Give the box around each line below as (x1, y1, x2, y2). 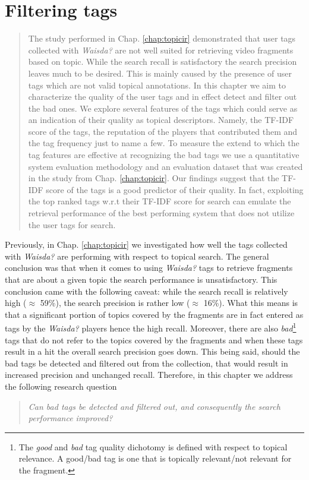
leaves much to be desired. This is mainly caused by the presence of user (28, 67, 292, 79)
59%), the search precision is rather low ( (40, 296, 190, 309)
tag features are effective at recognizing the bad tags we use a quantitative (28, 149, 299, 161)
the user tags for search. (28, 218, 116, 230)
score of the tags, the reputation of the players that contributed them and (28, 125, 298, 137)
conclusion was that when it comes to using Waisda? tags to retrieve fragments (5, 261, 293, 274)
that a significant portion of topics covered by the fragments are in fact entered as (5, 308, 304, 320)
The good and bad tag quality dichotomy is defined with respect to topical (18, 440, 288, 453)
